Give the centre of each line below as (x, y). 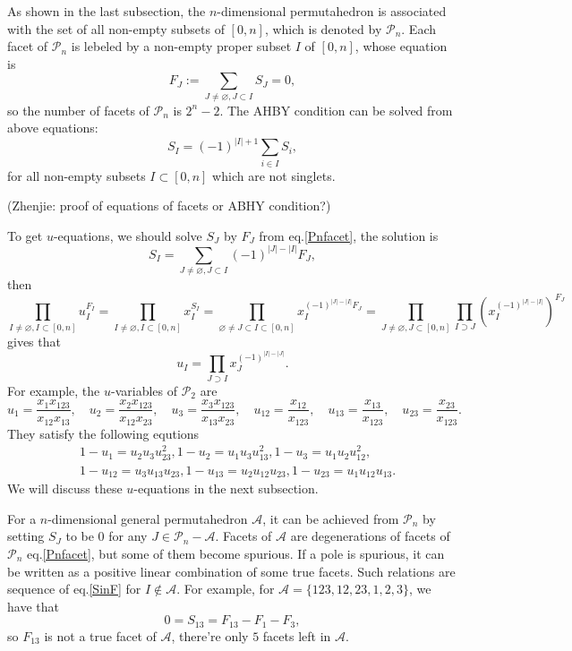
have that (33, 606)
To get (25, 235)
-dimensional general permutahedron (148, 518)
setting (26, 536)
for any (128, 536)
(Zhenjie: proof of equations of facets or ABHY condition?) (169, 206)
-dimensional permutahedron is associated (332, 11)
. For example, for (226, 589)
